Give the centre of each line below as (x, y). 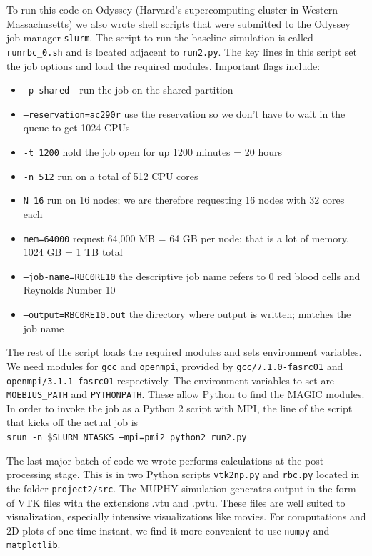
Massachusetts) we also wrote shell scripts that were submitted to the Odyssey (179, 23)
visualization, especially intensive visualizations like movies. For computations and (186, 516)
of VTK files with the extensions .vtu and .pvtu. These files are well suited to (176, 502)
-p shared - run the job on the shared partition (128, 90)
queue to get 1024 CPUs (76, 128)
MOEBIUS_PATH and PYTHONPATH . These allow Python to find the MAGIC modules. (186, 394)
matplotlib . (34, 544)
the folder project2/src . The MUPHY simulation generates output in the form (181, 488)
